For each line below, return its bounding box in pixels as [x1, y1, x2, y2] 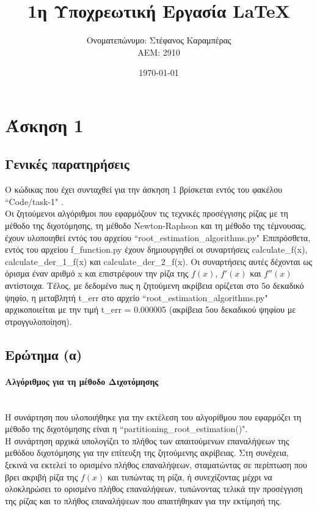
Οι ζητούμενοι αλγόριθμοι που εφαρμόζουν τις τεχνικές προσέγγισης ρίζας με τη [5, 207, 288, 220]
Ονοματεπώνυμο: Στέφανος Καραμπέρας [86, 34, 231, 47]
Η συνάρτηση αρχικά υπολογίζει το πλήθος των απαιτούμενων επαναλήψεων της [5, 434, 290, 447]
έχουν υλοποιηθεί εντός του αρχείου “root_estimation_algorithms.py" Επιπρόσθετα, [5, 231, 311, 244]
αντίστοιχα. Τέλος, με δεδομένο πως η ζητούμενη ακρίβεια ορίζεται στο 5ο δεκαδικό [5, 279, 304, 292]
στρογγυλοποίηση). [5, 315, 72, 327]
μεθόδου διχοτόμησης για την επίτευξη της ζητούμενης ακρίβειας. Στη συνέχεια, [5, 446, 289, 459]
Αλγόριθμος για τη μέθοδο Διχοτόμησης [5, 375, 159, 387]
